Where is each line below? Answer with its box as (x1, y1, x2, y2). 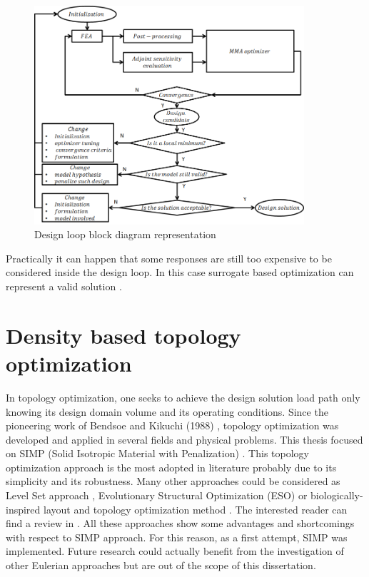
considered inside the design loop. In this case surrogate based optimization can (6, 265, 354, 280)
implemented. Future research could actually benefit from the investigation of (6, 543, 344, 558)
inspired (6, 501, 41, 516)
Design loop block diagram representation (34, 227, 216, 242)
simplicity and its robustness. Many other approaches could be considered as (6, 474, 340, 489)
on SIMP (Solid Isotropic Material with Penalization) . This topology (6, 446, 309, 461)
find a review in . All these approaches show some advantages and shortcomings (6, 516, 355, 531)
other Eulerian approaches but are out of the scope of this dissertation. (6, 558, 316, 573)
